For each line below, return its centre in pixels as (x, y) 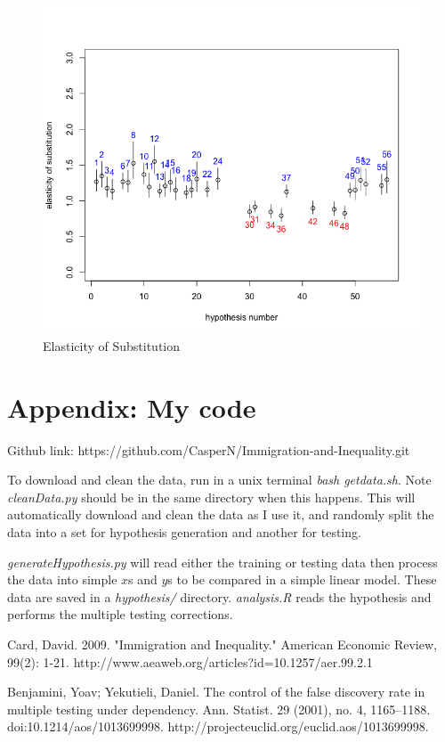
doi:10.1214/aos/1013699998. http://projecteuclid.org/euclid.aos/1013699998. (218, 726)
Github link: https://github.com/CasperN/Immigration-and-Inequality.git (209, 449)
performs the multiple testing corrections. (120, 614)
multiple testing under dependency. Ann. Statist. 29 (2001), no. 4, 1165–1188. (219, 709)
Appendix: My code (132, 407)
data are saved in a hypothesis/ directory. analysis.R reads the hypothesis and (219, 596)
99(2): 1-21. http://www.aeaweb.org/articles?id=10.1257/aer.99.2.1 (190, 661)
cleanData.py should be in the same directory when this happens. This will (211, 497)
